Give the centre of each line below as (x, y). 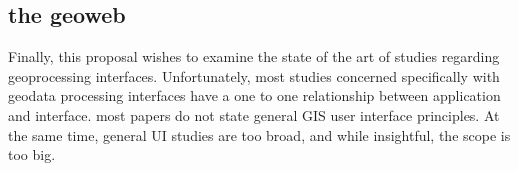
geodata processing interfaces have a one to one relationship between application (254, 95)
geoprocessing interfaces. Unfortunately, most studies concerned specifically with (254, 75)
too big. (32, 154)
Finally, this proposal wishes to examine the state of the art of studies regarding (254, 56)
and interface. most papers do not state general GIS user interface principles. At (254, 114)
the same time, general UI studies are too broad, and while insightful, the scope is (259, 134)
